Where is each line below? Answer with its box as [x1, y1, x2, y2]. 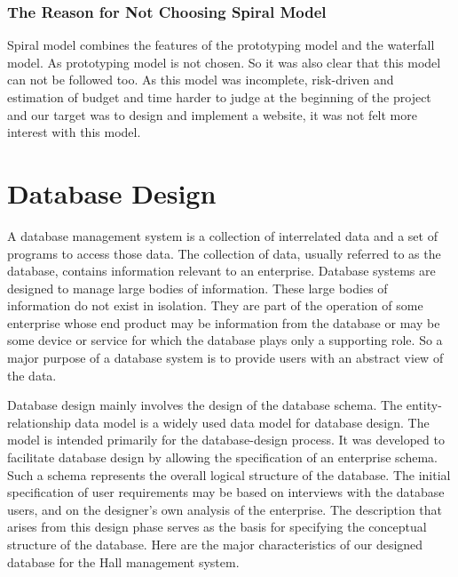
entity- [406, 396, 442, 414]
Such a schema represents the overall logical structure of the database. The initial [7, 465, 451, 484]
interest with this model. [7, 123, 141, 141]
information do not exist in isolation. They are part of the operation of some [7, 296, 423, 315]
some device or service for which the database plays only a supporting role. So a [7, 331, 443, 349]
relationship [7, 413, 71, 431]
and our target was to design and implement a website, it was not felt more [7, 105, 417, 124]
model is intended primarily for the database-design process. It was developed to [7, 430, 445, 449]
